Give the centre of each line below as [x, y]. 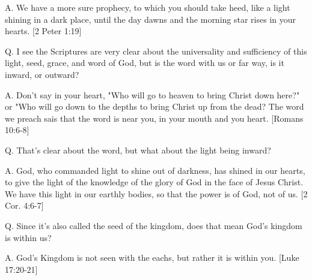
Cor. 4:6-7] [24, 205]
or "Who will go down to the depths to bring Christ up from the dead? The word [154, 106]
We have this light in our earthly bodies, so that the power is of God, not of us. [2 [156, 193]
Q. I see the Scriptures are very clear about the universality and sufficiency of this [156, 51]
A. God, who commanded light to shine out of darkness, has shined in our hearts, [155, 170]
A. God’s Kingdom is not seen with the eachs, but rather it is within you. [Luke [152, 258]
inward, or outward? [42, 74]
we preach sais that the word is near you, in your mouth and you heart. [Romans [154, 118]
